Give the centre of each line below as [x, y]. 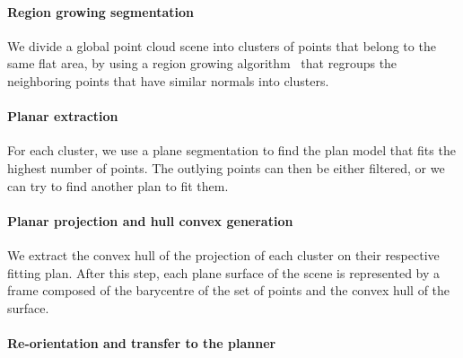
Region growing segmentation [100, 11]
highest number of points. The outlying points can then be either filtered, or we [226, 167]
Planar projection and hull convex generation [150, 220]
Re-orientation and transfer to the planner [142, 342]
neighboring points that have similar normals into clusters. [168, 80]
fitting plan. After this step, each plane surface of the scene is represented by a [224, 272]
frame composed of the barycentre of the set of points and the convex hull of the [229, 290]
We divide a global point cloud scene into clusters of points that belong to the [222, 45]
